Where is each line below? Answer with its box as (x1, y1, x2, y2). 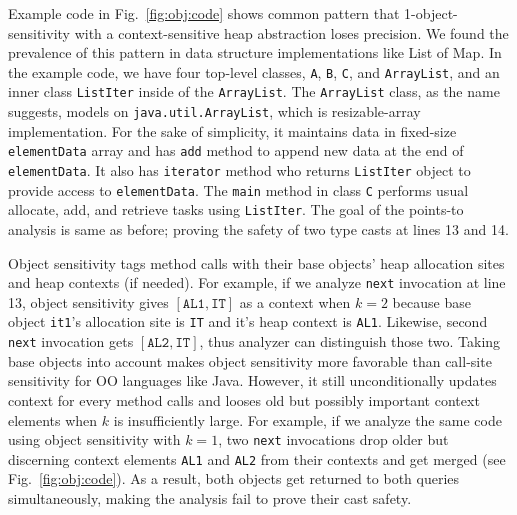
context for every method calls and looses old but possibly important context (8, 389, 480, 410)
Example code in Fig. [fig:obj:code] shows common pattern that (8, 3, 400, 23)
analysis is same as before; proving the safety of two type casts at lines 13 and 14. (8, 218, 509, 239)
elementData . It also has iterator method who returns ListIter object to (8, 160, 471, 180)
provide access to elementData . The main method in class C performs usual (8, 179, 469, 200)
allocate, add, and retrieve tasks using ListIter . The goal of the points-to (8, 199, 464, 220)
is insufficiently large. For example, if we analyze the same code (113, 409, 502, 430)
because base (392, 291, 471, 312)
